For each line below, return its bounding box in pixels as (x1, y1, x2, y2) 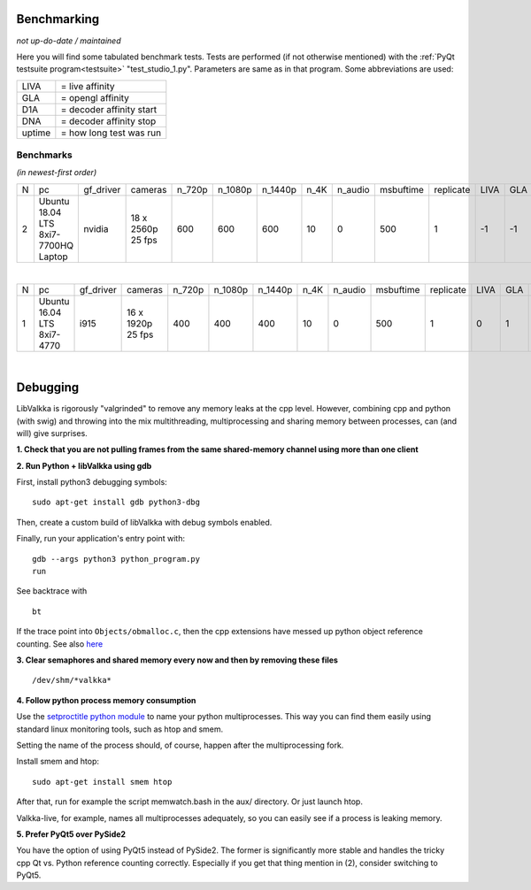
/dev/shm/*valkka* (32, 675, 112, 686)
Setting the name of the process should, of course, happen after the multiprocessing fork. (16, 740, 344, 750)
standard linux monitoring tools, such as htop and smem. (16, 724, 224, 734)
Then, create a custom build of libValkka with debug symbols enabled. (16, 517, 273, 527)
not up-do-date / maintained (16, 35, 121, 46)
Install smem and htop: (16, 756, 100, 767)
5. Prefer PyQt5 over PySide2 (16, 828, 127, 840)
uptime (21, 127, 51, 139)
